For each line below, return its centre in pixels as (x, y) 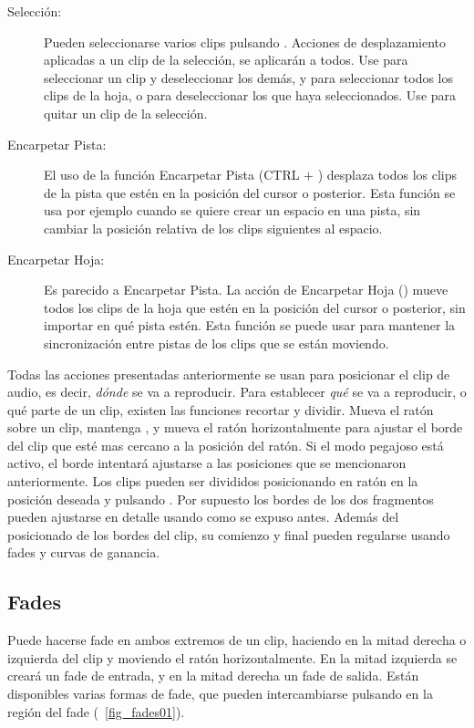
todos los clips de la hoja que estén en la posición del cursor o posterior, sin (255, 307)
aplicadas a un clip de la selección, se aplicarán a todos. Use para (226, 60)
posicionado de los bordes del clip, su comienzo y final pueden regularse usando (229, 534)
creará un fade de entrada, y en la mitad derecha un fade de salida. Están (213, 676)
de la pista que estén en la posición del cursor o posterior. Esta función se (250, 192)
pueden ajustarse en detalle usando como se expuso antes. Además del (203, 517)
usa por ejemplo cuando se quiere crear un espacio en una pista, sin (232, 210)
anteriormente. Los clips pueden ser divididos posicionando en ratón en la (213, 481)
